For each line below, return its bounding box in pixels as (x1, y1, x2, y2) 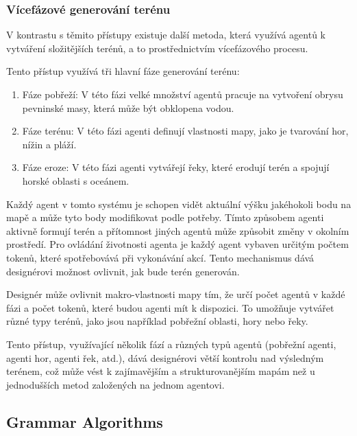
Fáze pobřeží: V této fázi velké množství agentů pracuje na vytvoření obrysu (22, 87, 343, 101)
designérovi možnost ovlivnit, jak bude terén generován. (6, 264, 240, 278)
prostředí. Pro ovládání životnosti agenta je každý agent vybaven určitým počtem (6, 237, 349, 251)
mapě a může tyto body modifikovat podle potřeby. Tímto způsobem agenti (6, 210, 324, 225)
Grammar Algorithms (6, 411, 163, 432)
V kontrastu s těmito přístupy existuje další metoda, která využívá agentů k (6, 27, 326, 42)
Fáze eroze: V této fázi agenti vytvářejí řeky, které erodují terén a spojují (22, 160, 330, 174)
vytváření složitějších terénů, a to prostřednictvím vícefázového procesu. (6, 41, 308, 55)
